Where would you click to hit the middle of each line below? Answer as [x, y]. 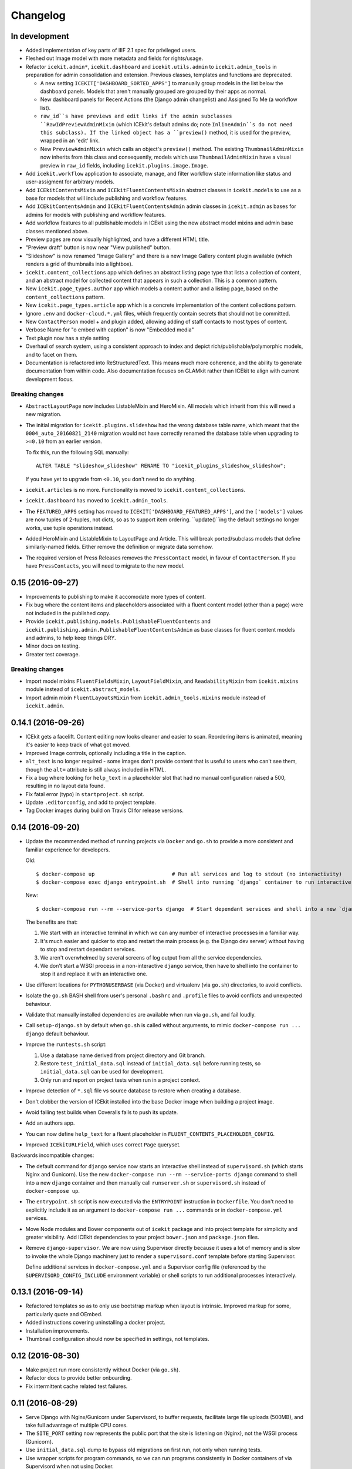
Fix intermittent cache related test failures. [77, 1386]
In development [40, 36]
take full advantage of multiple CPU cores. [77, 1425]
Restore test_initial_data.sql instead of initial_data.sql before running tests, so [150, 1063]
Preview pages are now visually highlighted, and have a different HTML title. [117, 239]
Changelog [38, 15]
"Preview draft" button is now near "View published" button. [98, 247]
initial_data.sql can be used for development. [102, 1072]
